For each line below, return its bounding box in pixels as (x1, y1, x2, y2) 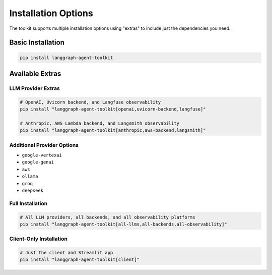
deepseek (22, 187, 44, 193)
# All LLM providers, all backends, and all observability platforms (20, 214, 195, 220)
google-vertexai (22, 152, 62, 158)
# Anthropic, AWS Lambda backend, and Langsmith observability (20, 120, 180, 126)
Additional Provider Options (9, 141, 79, 148)
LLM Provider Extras (9, 85, 60, 92)
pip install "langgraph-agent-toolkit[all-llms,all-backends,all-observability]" (20, 221, 228, 227)
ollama (22, 174, 38, 179)
